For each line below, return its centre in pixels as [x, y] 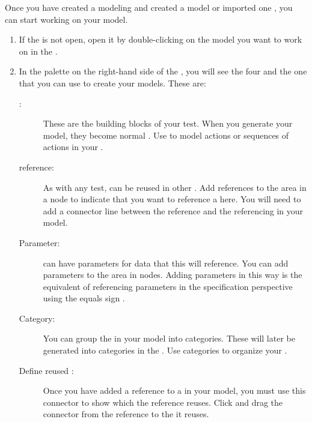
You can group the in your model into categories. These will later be [169, 338]
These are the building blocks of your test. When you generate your [168, 123]
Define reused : [46, 370]
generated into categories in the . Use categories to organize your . [165, 350]
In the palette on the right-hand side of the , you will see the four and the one [163, 71]
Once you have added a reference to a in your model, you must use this [174, 390]
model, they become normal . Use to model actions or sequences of [166, 135]
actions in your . [73, 147]
